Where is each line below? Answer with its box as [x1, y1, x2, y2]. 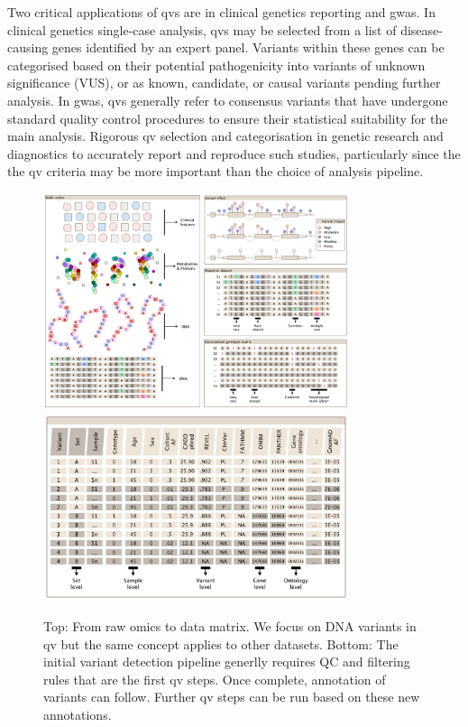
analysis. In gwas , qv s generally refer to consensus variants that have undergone [7, 90, 448, 109]
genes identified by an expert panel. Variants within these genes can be [51, 38, 445, 57]
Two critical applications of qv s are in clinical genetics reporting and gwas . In [7, 3, 436, 21]
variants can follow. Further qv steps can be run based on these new [43, 687, 420, 706]
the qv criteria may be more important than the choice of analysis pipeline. [7, 162, 424, 181]
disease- [400, 20, 443, 39]
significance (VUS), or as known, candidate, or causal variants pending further [7, 73, 441, 92]
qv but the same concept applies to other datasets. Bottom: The [43, 634, 399, 653]
